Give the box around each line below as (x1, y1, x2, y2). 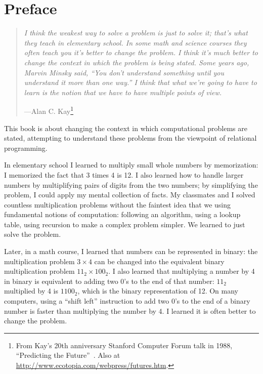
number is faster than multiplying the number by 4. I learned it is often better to (4, 305, 256, 316)
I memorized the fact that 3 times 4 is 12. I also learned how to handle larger (4, 169, 244, 180)
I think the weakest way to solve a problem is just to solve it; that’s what (24, 27, 248, 38)
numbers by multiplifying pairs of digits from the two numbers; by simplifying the (4, 179, 258, 190)
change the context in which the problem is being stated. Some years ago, (24, 57, 249, 67)
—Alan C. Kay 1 (24, 104, 74, 116)
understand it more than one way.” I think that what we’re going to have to (24, 77, 257, 88)
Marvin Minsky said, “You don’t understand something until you (24, 67, 225, 77)
